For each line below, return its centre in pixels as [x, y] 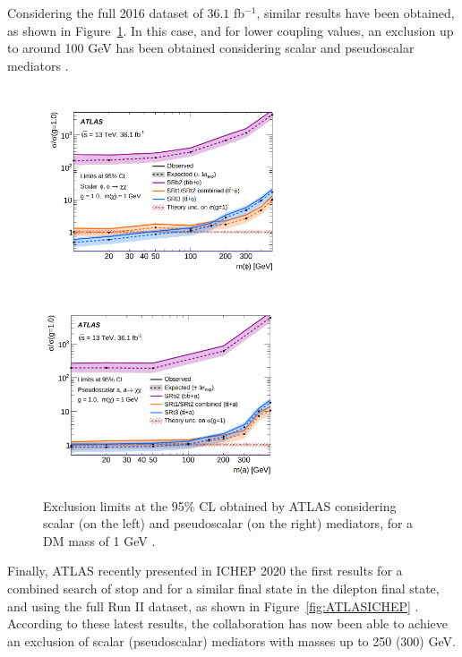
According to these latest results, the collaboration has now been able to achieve [228, 623]
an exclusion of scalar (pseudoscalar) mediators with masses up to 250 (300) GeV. [231, 640]
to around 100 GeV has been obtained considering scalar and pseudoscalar [211, 48]
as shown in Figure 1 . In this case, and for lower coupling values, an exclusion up [231, 30]
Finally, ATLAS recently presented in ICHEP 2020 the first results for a [205, 571]
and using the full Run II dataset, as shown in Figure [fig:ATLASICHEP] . [213, 606]
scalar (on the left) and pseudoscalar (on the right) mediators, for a [228, 523]
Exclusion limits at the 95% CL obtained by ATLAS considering [220, 505]
